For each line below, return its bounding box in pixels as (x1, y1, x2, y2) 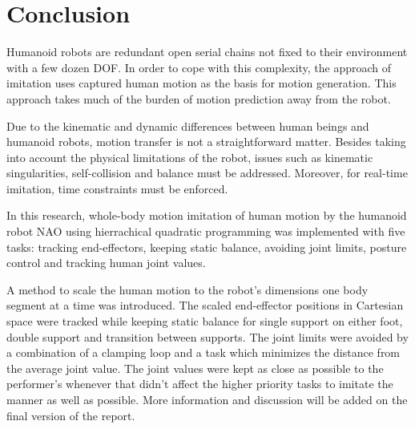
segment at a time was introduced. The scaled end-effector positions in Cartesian (6, 297, 404, 314)
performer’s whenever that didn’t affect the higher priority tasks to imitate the (6, 375, 393, 392)
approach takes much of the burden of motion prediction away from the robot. (6, 90, 391, 107)
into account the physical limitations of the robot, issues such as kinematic (6, 148, 373, 165)
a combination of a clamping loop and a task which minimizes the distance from (6, 344, 401, 361)
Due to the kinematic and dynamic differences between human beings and (6, 117, 369, 134)
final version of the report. (6, 407, 135, 423)
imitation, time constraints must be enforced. (6, 180, 228, 196)
